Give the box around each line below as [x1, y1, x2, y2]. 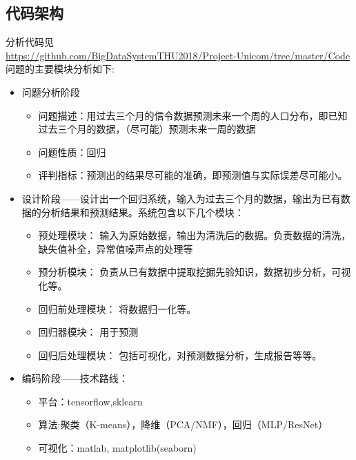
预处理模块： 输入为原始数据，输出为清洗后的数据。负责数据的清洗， [38, 228, 351, 242]
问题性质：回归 [38, 144, 106, 159]
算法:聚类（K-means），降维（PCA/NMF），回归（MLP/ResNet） [38, 417, 328, 432]
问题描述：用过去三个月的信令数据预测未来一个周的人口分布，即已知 [38, 108, 348, 122]
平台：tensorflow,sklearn [38, 394, 143, 408]
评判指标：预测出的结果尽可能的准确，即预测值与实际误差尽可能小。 [38, 168, 348, 182]
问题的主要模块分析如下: [6, 61, 115, 76]
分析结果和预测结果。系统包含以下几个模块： [41, 204, 244, 219]
